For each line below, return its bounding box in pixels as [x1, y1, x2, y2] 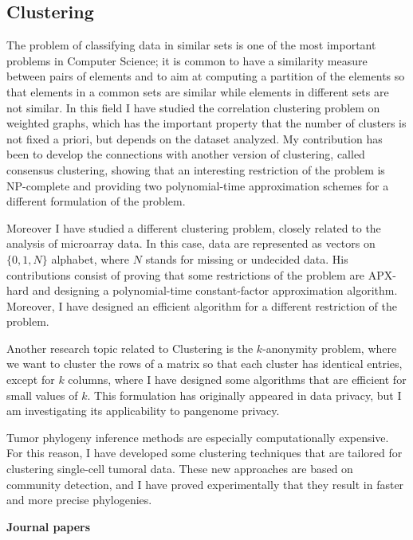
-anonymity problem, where [262, 339, 397, 356]
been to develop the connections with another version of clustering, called [6, 146, 365, 162]
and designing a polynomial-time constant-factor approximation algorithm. [32, 282, 398, 299]
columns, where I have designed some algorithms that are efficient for [68, 371, 407, 388]
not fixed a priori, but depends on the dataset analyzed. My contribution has [6, 130, 383, 147]
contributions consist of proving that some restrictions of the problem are [6, 266, 365, 283]
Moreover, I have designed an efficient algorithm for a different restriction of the [6, 297, 398, 314]
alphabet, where [51, 250, 130, 267]
